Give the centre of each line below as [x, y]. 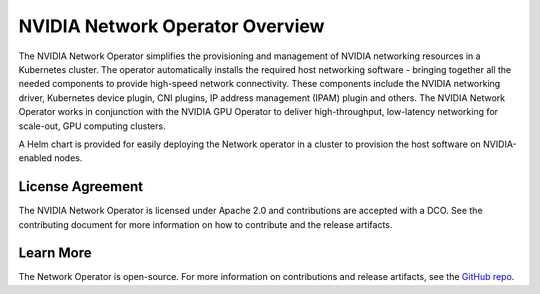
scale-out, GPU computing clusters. [92, 126]
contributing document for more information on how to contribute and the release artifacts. [205, 224]
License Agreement [81, 186]
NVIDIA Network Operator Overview [171, 26]
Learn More [55, 253]
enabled [35, 158]
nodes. [68, 158]
